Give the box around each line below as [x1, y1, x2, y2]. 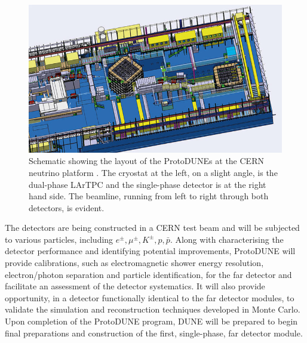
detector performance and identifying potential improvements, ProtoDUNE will [5, 245, 296, 257]
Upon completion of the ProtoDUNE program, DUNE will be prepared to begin [5, 315, 298, 327]
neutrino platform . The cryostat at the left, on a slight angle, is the [29, 166, 278, 178]
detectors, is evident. [29, 201, 105, 214]
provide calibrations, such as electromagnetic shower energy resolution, [5, 257, 264, 269]
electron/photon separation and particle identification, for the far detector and [5, 268, 292, 280]
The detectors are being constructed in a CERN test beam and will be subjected [5, 221, 300, 234]
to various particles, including [5, 233, 113, 245]
